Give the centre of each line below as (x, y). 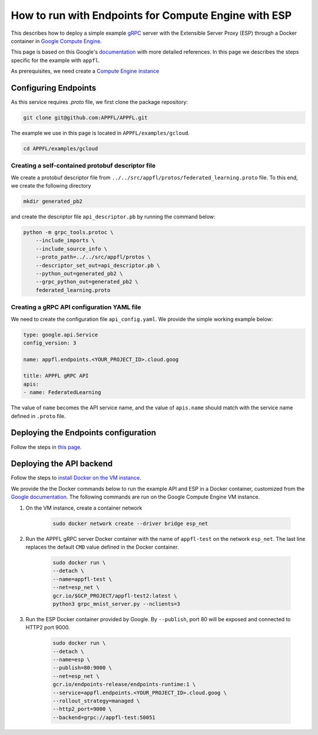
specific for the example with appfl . (55, 60)
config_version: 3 (50, 343)
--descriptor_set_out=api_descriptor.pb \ (98, 265)
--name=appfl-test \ (82, 579)
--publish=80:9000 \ (82, 668)
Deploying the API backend (62, 464)
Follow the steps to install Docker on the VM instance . (76, 478)
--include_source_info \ (72, 249)
